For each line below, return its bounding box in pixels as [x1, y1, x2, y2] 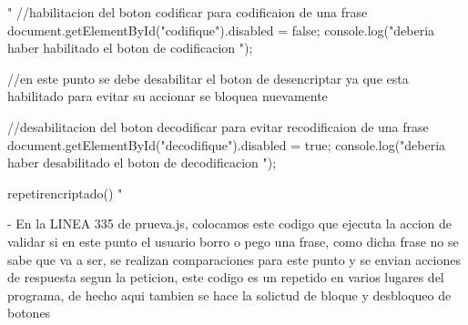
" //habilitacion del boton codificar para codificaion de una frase [7, 3, 368, 21]
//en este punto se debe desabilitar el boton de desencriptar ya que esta [7, 68, 409, 87]
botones [7, 303, 51, 322]
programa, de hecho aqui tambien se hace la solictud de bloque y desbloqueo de [7, 285, 452, 304]
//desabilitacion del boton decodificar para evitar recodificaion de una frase [7, 117, 429, 136]
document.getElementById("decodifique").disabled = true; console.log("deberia [7, 135, 446, 154]
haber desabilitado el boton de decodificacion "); [7, 153, 277, 172]
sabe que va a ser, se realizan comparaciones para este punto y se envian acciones [7, 249, 461, 269]
